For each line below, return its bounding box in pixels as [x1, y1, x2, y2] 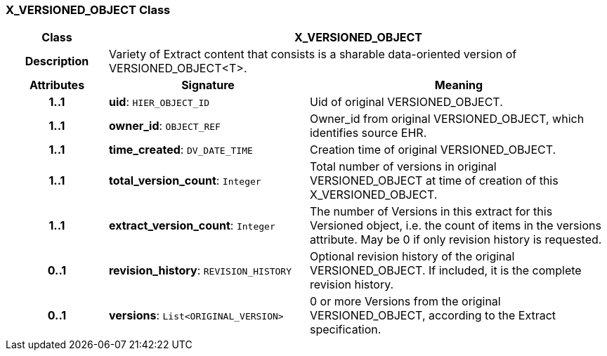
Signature [181, 78, 235, 93]
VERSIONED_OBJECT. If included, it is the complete [309, 263, 582, 278]
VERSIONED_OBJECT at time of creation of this [309, 173, 559, 188]
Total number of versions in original [309, 159, 497, 174]
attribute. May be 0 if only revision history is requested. [309, 232, 602, 247]
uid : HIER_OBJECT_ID [108, 95, 210, 110]
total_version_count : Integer [108, 173, 261, 188]
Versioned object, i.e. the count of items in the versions [309, 218, 601, 233]
